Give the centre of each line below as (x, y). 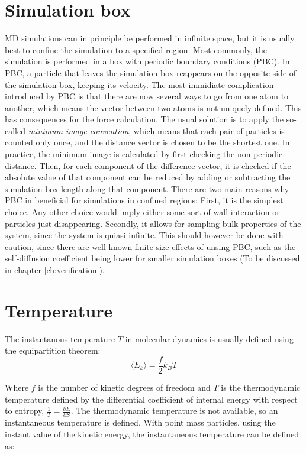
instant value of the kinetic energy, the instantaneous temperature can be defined (152, 434)
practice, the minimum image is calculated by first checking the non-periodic (144, 154)
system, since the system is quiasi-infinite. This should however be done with (144, 235)
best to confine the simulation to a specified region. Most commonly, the (136, 49)
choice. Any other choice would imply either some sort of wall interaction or (142, 212)
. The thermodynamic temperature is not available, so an (174, 411)
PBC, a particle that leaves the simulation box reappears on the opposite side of (151, 72)
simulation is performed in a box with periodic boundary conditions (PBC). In (147, 61)
